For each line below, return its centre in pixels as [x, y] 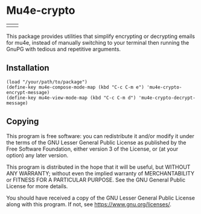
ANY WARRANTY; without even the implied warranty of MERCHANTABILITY [101, 173]
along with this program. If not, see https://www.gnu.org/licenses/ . [89, 204]
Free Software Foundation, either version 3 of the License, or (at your [92, 149]
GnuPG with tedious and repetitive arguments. [64, 49]
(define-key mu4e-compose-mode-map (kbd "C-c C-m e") [75, 87]
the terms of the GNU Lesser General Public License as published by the [96, 142]
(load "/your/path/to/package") [47, 82]
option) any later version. [37, 155]
